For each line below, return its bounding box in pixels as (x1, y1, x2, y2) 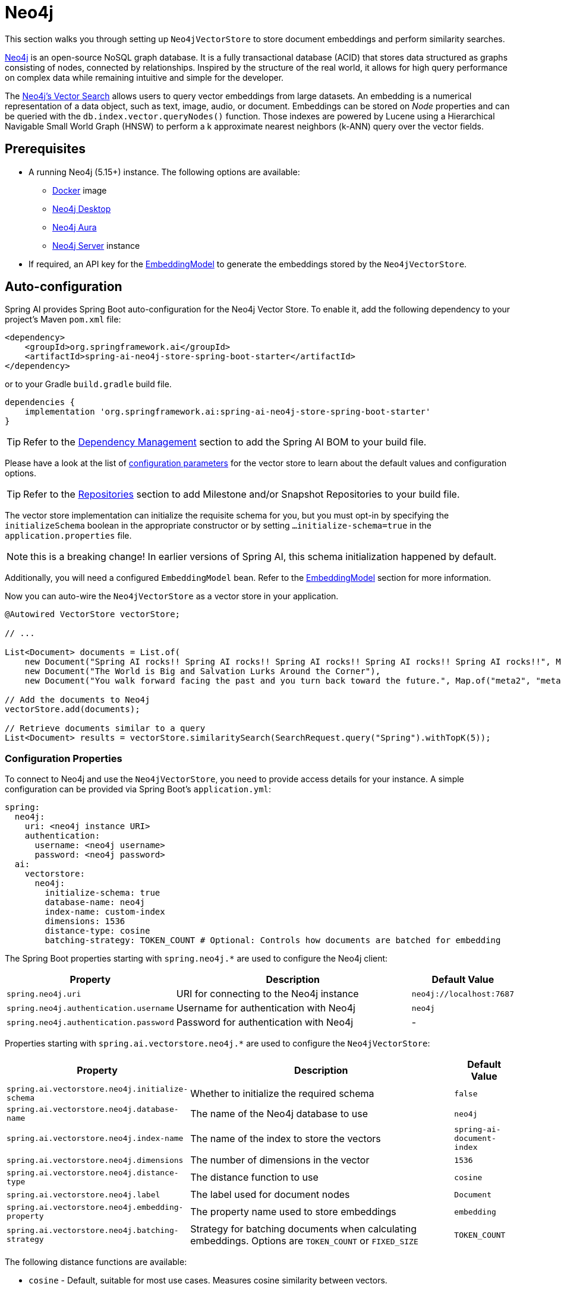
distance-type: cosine (45, 926, 150, 936)
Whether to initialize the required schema (190, 1087, 374, 1100)
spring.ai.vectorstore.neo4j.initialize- (7, 1085, 188, 1094)
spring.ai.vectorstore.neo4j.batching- (7, 1226, 179, 1235)
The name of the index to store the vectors (190, 1132, 381, 1144)
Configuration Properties (5, 752, 122, 764)
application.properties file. (5, 530, 132, 541)
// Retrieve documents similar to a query (5, 723, 206, 733)
